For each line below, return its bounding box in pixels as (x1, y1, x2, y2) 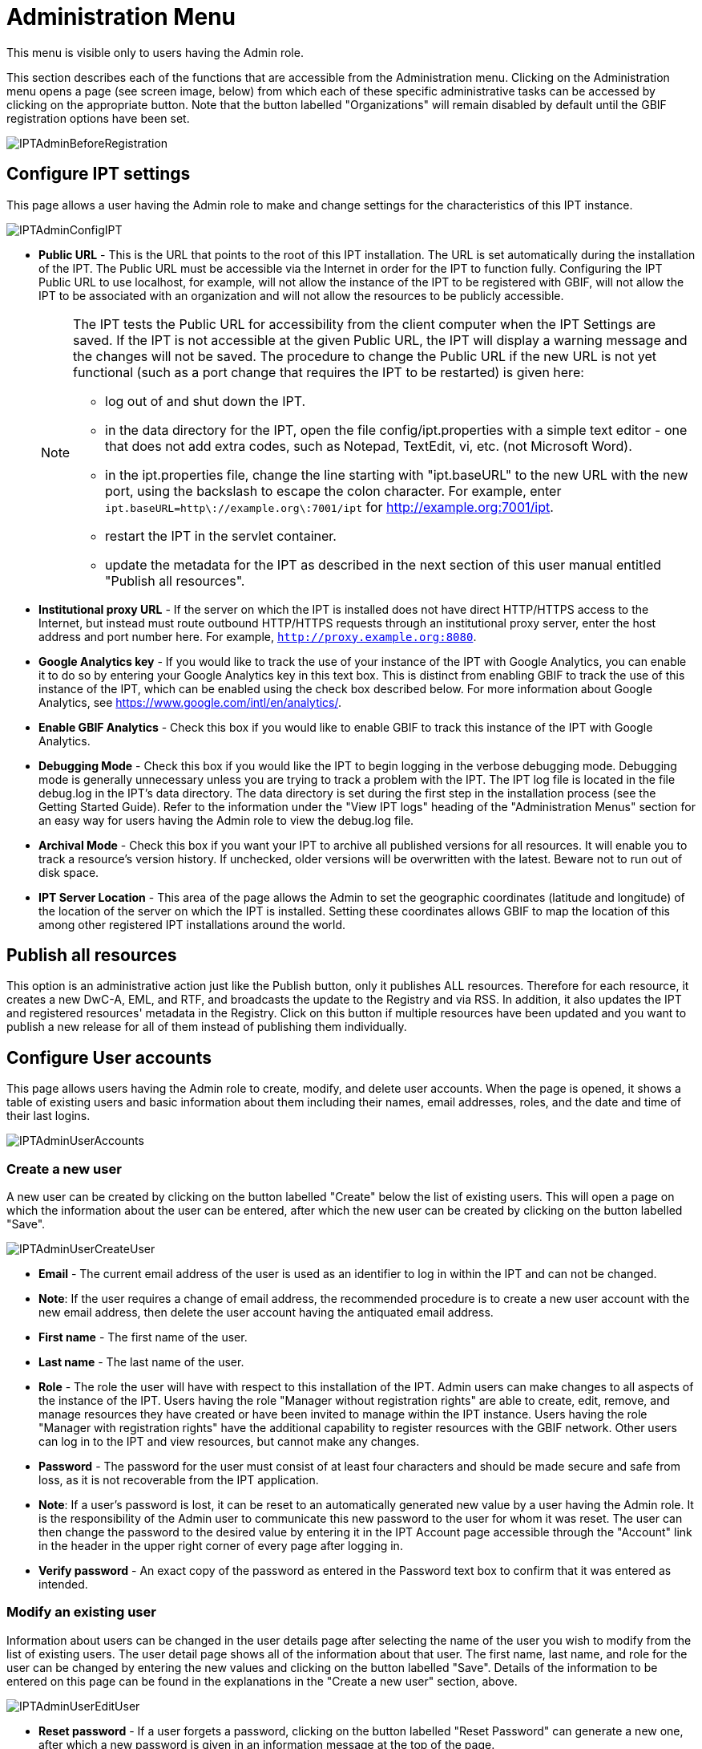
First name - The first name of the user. (38, 1330, 248, 1345)
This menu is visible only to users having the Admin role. (6, 45, 304, 59)
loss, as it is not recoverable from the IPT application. (38, 1473, 319, 1487)
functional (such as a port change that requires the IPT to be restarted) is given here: (73, 363, 584, 380)
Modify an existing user (6, 1604, 156, 1621)
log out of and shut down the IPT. (105, 392, 306, 409)
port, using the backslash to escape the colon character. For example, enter (105, 482, 562, 499)
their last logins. (6, 1109, 91, 1123)
